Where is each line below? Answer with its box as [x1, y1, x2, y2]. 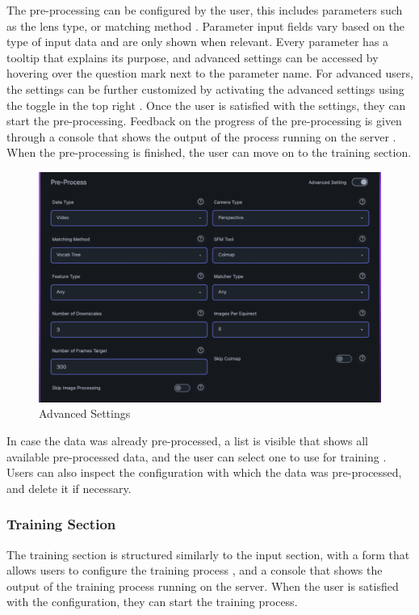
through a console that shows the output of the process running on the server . [6, 128, 396, 145]
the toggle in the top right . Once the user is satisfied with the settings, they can [6, 96, 406, 113]
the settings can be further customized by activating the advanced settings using [6, 80, 404, 97]
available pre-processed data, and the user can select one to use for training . [6, 448, 387, 465]
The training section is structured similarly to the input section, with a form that [6, 545, 410, 562]
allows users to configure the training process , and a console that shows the [6, 562, 383, 579]
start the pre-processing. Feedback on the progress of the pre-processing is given [6, 112, 402, 129]
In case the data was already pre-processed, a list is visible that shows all [6, 432, 368, 449]
